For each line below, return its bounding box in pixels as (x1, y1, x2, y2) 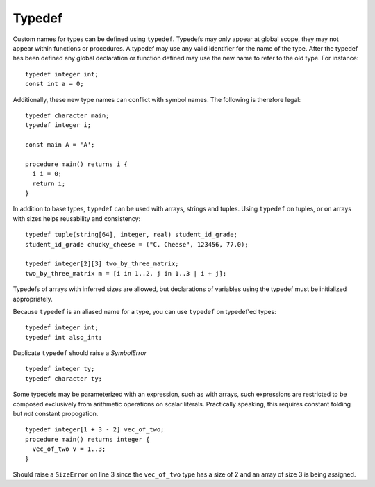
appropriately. (12, 295, 53, 303)
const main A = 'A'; (25, 141, 95, 149)
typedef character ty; (25, 374, 103, 382)
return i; (32, 179, 66, 188)
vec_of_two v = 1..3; (32, 445, 106, 453)
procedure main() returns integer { (25, 435, 150, 443)
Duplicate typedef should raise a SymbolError (12, 349, 147, 357)
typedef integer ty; (25, 365, 95, 373)
